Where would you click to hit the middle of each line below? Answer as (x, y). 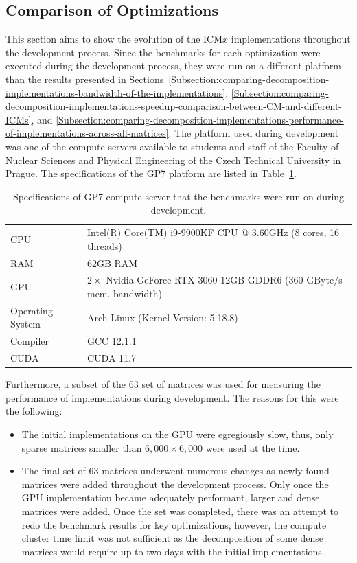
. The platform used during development (254, 133)
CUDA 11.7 (111, 358)
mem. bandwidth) (124, 294)
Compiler (30, 341)
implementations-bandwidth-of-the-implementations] (116, 92)
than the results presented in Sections (85, 79)
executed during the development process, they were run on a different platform (173, 66)
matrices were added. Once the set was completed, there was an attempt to (180, 511)
